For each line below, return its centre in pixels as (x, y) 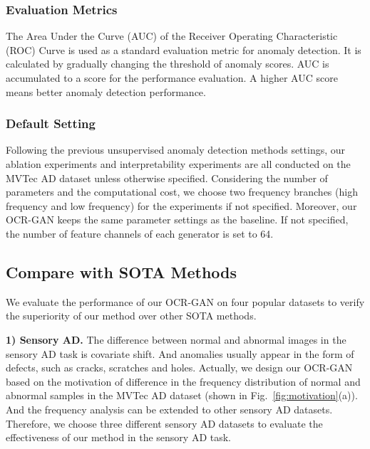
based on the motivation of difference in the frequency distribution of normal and (183, 381)
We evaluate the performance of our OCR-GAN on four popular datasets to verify (185, 301)
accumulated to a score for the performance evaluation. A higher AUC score (172, 78)
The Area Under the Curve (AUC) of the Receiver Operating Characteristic (172, 36)
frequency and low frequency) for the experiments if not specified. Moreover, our (181, 205)
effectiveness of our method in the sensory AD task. (119, 437)
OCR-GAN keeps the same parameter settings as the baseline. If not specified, (177, 220)
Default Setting (51, 123)
